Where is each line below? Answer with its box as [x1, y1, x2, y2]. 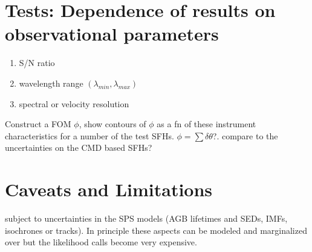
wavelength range [19, 76, 83, 89]
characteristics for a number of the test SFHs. [5, 129, 174, 142]
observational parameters [5, 21, 219, 46]
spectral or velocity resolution [19, 97, 129, 110]
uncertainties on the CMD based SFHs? [5, 141, 152, 154]
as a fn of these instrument [157, 118, 256, 130]
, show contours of [79, 118, 146, 130]
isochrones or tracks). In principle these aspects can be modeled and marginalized [5, 224, 307, 236]
